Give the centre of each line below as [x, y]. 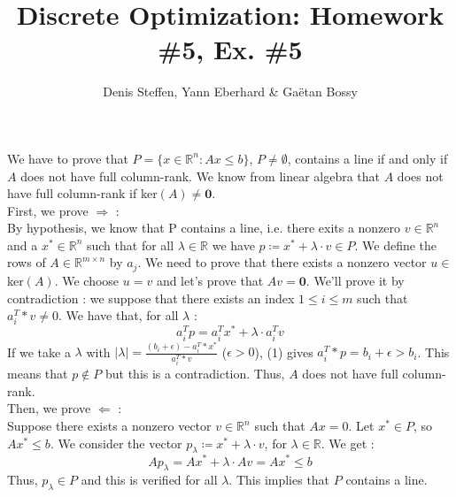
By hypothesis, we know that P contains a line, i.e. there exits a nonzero [204, 228]
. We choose [87, 280]
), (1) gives [284, 352]
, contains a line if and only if [367, 158]
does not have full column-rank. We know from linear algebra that [201, 176]
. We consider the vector [116, 443]
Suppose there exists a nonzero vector [109, 426]
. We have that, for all [119, 315]
